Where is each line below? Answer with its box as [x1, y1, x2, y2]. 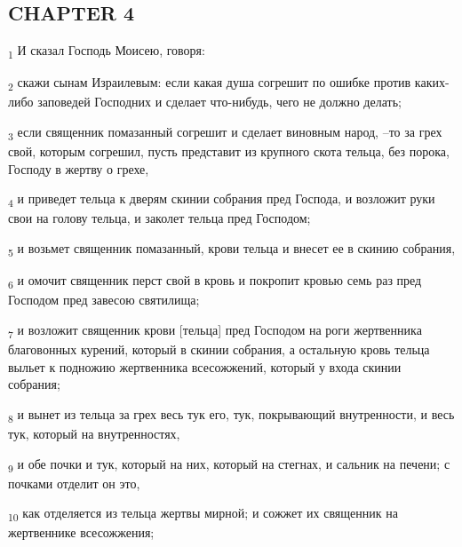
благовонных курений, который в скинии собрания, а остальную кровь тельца [8, 340, 430, 359]
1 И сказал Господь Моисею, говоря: [8, 41, 205, 61]
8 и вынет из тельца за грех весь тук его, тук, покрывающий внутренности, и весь [8, 404, 455, 425]
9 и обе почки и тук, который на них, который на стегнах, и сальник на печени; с [8, 454, 450, 475]
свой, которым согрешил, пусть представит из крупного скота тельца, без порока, [8, 142, 450, 161]
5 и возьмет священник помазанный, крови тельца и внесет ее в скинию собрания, [8, 239, 456, 259]
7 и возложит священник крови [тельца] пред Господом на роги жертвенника [8, 320, 422, 341]
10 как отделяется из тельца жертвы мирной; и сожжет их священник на [8, 503, 398, 525]
